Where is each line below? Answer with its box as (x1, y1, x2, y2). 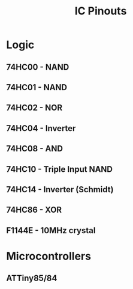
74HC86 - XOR (6, 205, 62, 215)
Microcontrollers (6, 249, 92, 263)
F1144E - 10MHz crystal (6, 225, 96, 236)
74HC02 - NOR (6, 103, 63, 113)
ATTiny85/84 (6, 273, 58, 284)
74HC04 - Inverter (6, 123, 76, 133)
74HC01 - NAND (6, 82, 68, 93)
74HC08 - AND (6, 144, 63, 154)
